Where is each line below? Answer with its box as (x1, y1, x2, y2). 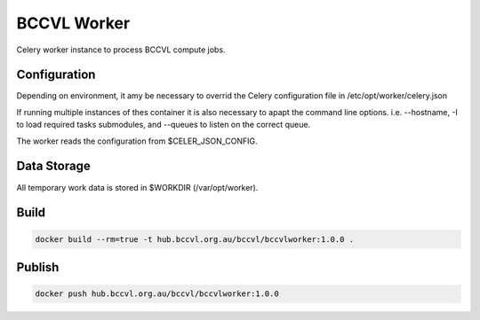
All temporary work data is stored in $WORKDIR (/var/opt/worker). (16, 182, 259, 192)
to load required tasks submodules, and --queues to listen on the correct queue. (16, 120, 311, 130)
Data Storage (16, 159, 91, 174)
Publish (16, 260, 60, 275)
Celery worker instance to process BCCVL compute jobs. (16, 44, 226, 55)
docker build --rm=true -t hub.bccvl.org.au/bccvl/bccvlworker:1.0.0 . (35, 234, 355, 244)
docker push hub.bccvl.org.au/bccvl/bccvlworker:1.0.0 (35, 289, 279, 299)
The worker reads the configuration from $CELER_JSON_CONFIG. (16, 136, 258, 146)
